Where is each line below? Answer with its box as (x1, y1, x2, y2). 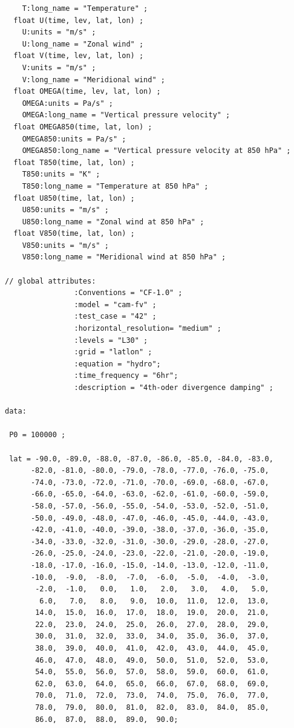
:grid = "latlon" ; (74, 348, 152, 357)
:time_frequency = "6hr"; (74, 371, 178, 380)
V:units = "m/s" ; (22, 63, 96, 72)
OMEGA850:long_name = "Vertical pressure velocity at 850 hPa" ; (22, 146, 291, 155)
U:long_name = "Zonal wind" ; (22, 39, 144, 48)
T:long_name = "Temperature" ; (22, 4, 148, 13)
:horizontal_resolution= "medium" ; (74, 324, 221, 333)
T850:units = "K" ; (22, 170, 100, 179)
